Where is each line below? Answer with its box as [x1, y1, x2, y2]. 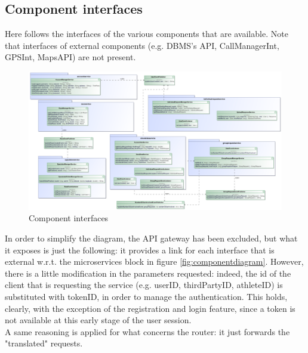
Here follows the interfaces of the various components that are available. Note [5, 27, 288, 40]
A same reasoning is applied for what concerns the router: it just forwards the [5, 325, 290, 337]
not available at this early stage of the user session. [5, 314, 192, 326]
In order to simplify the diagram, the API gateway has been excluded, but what [5, 232, 298, 244]
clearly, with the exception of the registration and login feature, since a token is [5, 302, 295, 314]
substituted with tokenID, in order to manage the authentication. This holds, [5, 290, 288, 303]
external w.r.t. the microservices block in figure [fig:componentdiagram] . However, [5, 255, 304, 268]
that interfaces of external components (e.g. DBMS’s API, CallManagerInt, [5, 39, 279, 51]
